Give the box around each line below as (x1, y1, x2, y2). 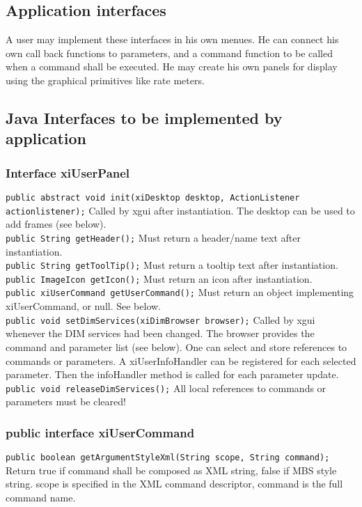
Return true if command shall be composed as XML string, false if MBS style (6, 462, 337, 477)
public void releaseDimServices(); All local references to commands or (6, 380, 326, 395)
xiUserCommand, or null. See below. (6, 299, 161, 313)
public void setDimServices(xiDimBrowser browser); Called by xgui (6, 312, 315, 327)
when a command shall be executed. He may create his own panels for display (6, 59, 338, 74)
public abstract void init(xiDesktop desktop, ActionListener (6, 192, 300, 203)
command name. (6, 490, 76, 505)
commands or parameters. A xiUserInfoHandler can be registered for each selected (6, 353, 356, 368)
